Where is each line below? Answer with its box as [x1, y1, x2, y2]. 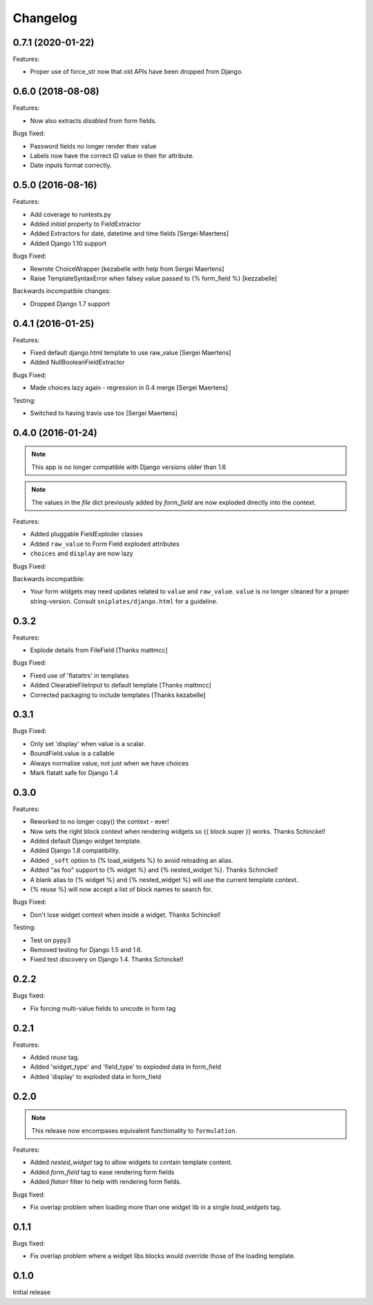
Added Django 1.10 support [30, 239, 107, 247]
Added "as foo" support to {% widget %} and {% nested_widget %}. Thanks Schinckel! [30, 866, 278, 874]
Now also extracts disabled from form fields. [30, 116, 157, 124]
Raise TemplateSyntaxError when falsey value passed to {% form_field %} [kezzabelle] [30, 274, 278, 283]
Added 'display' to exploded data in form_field [30, 1072, 162, 1080]
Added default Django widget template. [30, 837, 142, 846]
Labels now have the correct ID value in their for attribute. [30, 151, 195, 160]
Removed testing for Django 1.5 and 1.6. [30, 946, 143, 953]
